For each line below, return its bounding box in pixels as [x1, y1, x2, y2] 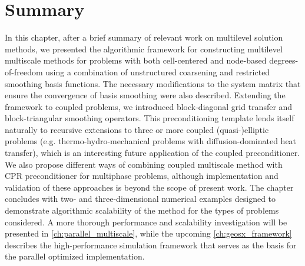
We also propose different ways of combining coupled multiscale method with [5, 158, 283, 170]
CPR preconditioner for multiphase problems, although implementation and [5, 169, 279, 182]
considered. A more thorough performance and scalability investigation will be [5, 215, 287, 228]
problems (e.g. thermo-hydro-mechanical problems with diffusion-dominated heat [5, 135, 297, 147]
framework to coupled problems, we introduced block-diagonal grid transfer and [5, 100, 293, 112]
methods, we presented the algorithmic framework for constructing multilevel [5, 42, 283, 55]
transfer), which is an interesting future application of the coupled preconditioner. [5, 147, 300, 159]
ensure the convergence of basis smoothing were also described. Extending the [5, 89, 286, 101]
